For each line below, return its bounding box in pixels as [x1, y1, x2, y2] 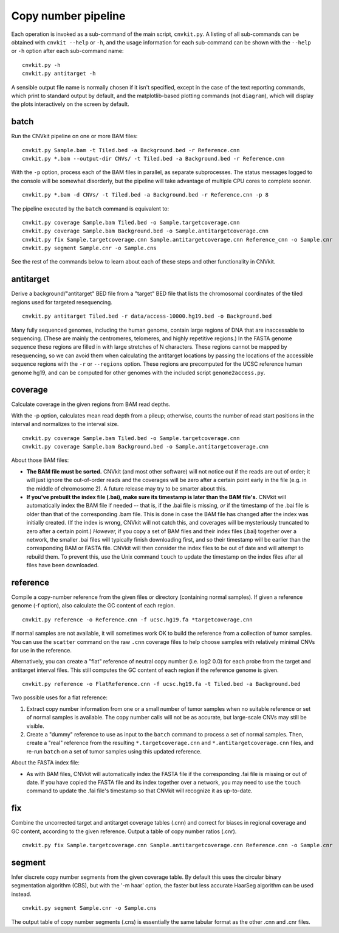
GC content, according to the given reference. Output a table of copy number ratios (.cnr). [11, 828, 237, 835]
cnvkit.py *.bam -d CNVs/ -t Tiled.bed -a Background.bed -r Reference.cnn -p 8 [22, 192, 269, 198]
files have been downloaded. [26, 562, 99, 569]
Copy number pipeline [11, 9, 126, 23]
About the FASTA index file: [11, 759, 80, 766]
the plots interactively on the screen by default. [11, 100, 130, 108]
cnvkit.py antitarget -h [22, 70, 96, 77]
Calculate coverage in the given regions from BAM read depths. [11, 400, 171, 408]
